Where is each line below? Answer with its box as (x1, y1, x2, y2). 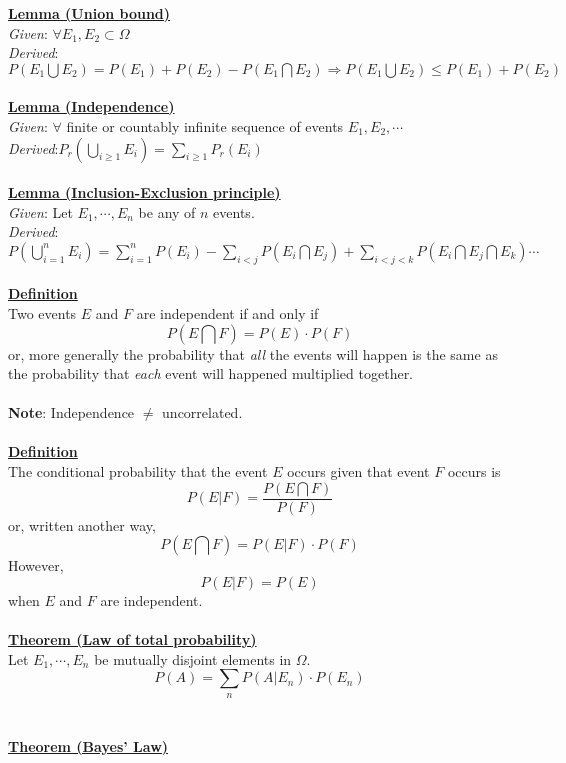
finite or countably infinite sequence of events (66, 115, 344, 136)
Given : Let (8, 201, 73, 222)
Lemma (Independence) (8, 96, 175, 117)
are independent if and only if (136, 302, 319, 323)
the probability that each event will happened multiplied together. (8, 363, 414, 384)
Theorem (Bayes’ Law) (8, 735, 169, 756)
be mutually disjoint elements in (94, 648, 292, 669)
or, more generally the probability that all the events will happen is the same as (8, 343, 498, 364)
